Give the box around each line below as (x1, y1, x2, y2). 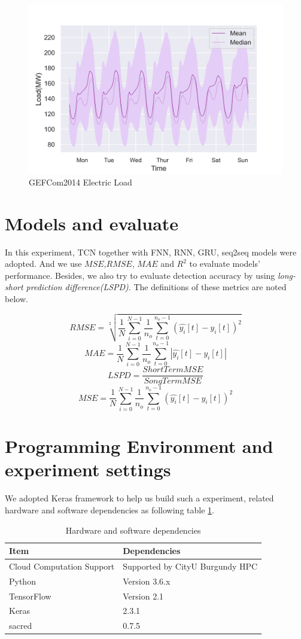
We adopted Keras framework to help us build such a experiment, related (5, 492, 274, 504)
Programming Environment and (5, 434, 273, 458)
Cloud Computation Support (9, 559, 115, 572)
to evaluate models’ (189, 257, 260, 270)
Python (9, 574, 36, 587)
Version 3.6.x (123, 574, 171, 587)
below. (5, 293, 28, 305)
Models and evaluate (5, 211, 179, 235)
